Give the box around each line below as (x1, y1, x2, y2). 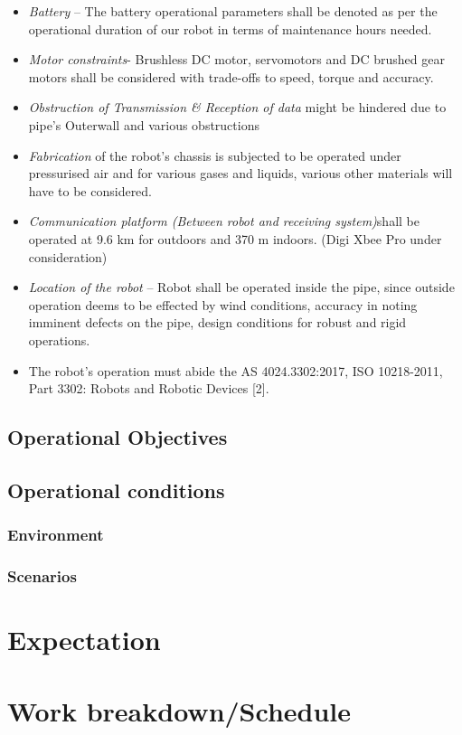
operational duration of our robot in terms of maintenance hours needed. (28, 19, 432, 38)
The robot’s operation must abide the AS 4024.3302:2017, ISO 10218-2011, (28, 361, 443, 380)
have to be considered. (28, 181, 153, 200)
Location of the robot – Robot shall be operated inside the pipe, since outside (28, 278, 455, 297)
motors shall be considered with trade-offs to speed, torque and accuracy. (28, 67, 434, 86)
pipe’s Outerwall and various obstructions (28, 115, 259, 134)
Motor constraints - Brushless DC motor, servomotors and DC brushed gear (28, 50, 445, 69)
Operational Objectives (7, 423, 228, 451)
